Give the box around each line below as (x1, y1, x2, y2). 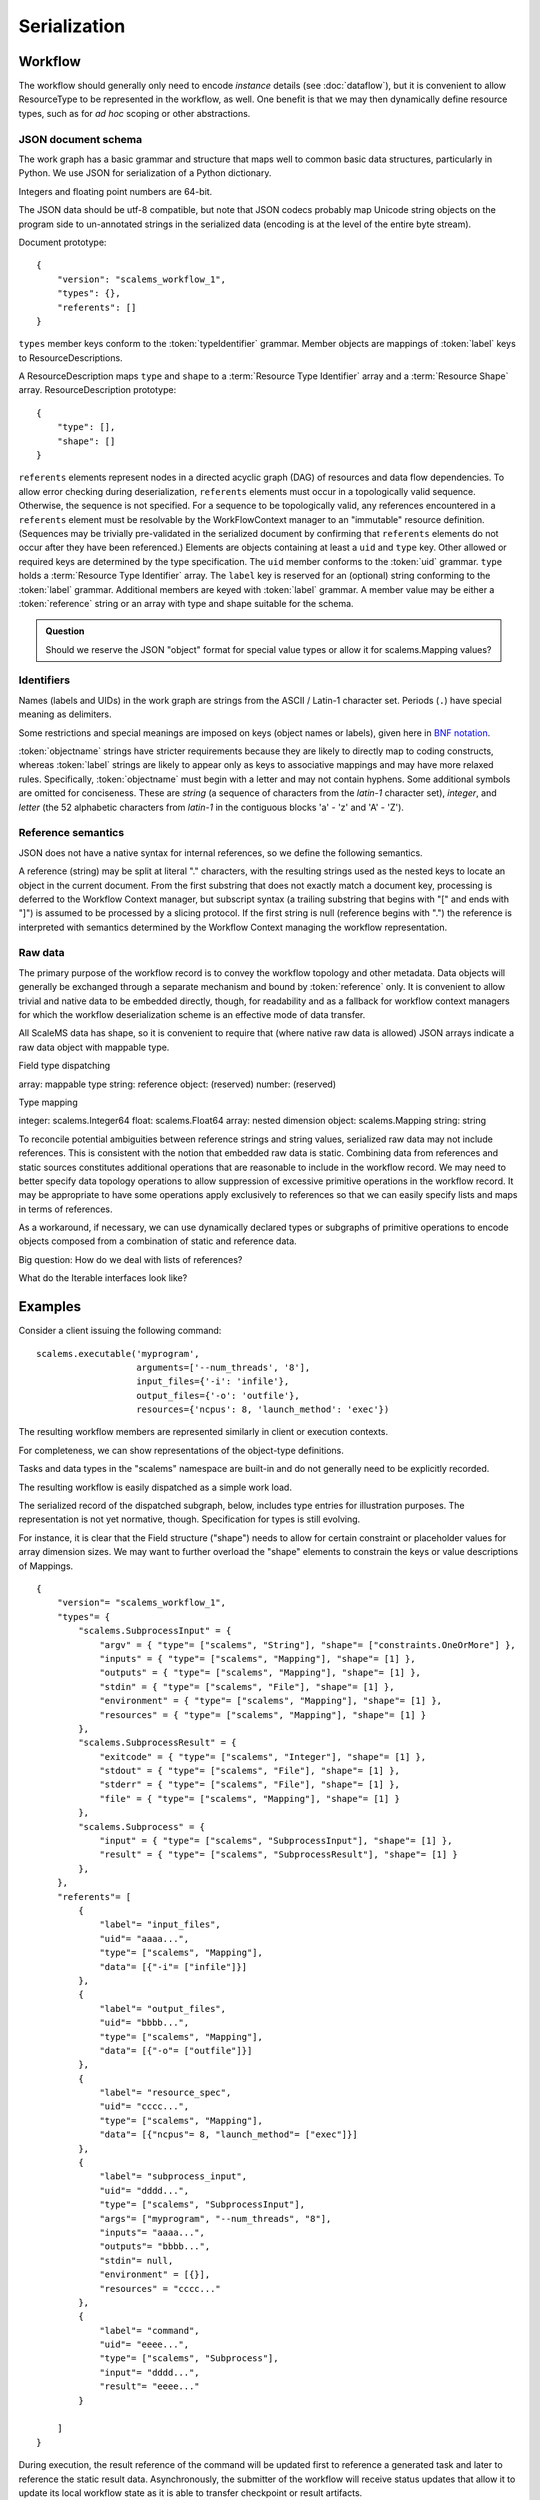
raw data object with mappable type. (18, 1041, 170, 1053)
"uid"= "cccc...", (99, 2101, 190, 2112)
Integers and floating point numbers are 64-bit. (18, 185, 213, 197)
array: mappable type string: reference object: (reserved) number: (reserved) (18, 1078, 337, 1090)
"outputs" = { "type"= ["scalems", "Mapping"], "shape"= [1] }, (99, 1667, 422, 1679)
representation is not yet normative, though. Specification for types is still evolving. (18, 1513, 361, 1525)
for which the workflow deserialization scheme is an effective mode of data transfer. (18, 1008, 366, 1020)
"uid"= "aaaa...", (99, 1933, 190, 1944)
